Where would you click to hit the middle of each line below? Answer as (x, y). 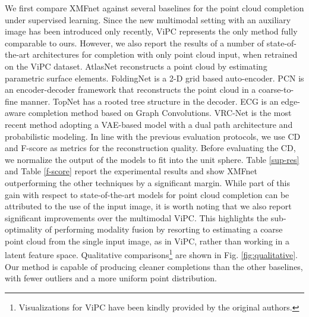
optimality (24, 229)
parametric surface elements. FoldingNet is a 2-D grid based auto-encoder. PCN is (154, 78)
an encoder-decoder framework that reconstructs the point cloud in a (130, 90)
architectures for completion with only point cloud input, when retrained (165, 54)
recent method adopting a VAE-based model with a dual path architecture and (149, 124)
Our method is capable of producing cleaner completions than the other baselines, (154, 266)
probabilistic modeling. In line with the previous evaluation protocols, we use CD (153, 136)
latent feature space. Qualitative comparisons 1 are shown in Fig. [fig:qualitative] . (152, 254)
